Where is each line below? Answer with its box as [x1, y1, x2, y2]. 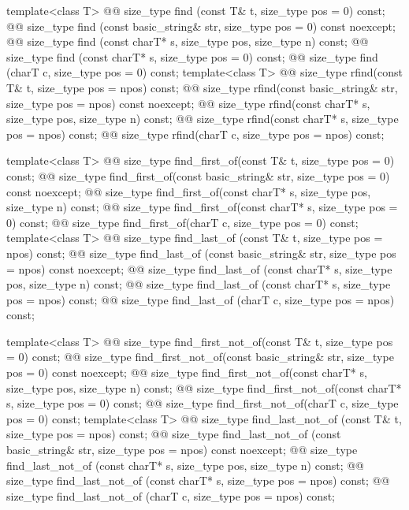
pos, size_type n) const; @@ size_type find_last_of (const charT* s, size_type [6, 276, 391, 292]
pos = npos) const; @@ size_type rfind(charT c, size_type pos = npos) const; [6, 125, 385, 142]
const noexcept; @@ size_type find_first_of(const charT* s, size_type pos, [6, 183, 371, 199]
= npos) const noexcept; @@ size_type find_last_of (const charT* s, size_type [6, 260, 392, 277]
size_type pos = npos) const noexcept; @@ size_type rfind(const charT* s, [6, 95, 370, 111]
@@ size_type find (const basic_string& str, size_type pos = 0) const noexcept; [6, 17, 396, 34]
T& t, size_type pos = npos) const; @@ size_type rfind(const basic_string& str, [6, 79, 398, 95]
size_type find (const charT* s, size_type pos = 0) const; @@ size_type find [6, 48, 378, 65]
